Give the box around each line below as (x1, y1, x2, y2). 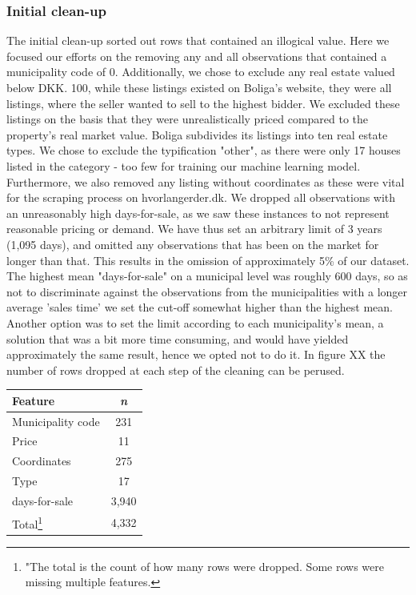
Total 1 (12, 513, 43, 532)
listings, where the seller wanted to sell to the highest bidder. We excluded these (6, 94, 400, 111)
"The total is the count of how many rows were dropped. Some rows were (25, 557, 384, 574)
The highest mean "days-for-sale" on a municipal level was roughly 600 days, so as (6, 267, 408, 284)
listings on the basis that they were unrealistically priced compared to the (6, 111, 369, 127)
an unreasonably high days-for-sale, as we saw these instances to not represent (6, 204, 390, 221)
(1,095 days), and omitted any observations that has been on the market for (6, 235, 379, 252)
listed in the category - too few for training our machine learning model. (6, 157, 361, 174)
